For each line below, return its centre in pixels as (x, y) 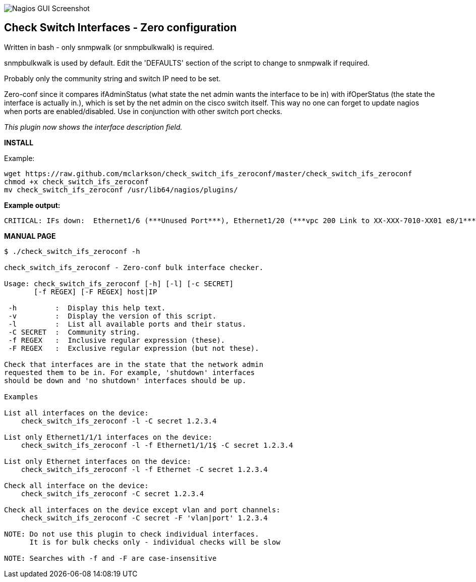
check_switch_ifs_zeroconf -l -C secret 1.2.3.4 (119, 421)
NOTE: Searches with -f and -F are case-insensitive (110, 558)
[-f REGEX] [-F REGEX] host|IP (96, 292)
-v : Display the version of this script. (112, 316)
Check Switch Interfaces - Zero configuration (121, 28)
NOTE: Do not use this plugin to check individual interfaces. (132, 534)
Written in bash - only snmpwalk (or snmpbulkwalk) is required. (109, 47)
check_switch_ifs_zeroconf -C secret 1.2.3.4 (112, 493)
